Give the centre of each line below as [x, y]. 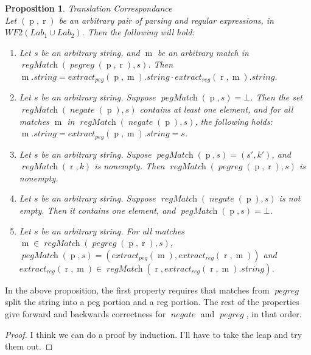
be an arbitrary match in [203, 52]
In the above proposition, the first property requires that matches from [137, 290]
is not [290, 198]
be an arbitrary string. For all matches [113, 230]
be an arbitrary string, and [90, 52]
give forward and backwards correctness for [86, 314]
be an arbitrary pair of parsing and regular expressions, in [166, 20]
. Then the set [276, 97]
